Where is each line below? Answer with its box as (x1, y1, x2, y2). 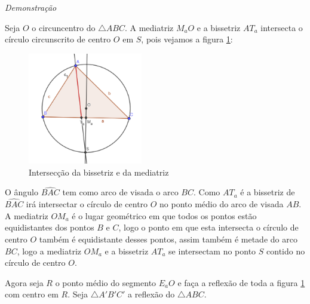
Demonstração (5, 1, 57, 13)
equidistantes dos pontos (5, 221, 94, 234)
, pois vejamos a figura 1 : (141, 33, 233, 45)
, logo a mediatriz (17, 244, 82, 257)
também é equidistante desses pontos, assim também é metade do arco (39, 232, 297, 245)
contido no (266, 244, 305, 257)
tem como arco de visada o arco (62, 186, 179, 198)
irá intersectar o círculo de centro (26, 198, 148, 210)
